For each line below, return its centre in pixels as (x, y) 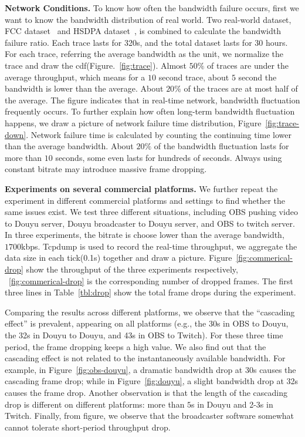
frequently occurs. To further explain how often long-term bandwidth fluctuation (150, 111)
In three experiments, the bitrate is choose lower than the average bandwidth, (145, 235)
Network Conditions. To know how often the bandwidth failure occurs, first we (152, 8)
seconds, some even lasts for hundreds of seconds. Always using (169, 157)
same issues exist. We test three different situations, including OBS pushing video (151, 212)
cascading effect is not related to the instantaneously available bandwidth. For (145, 358)
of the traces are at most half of (241, 88)
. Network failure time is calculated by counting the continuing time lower (159, 134)
